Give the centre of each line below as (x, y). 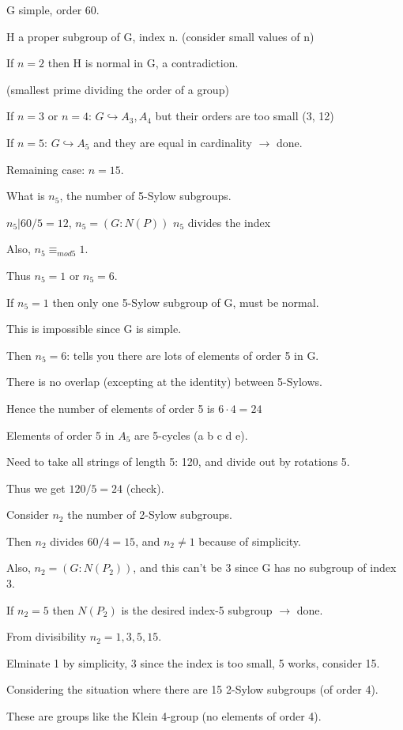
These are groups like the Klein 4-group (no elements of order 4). (164, 716)
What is (26, 196)
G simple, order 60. (53, 9)
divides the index (229, 222)
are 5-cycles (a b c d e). (191, 435)
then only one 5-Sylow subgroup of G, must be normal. (186, 302)
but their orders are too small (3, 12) (245, 116)
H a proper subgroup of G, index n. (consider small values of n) (160, 36)
